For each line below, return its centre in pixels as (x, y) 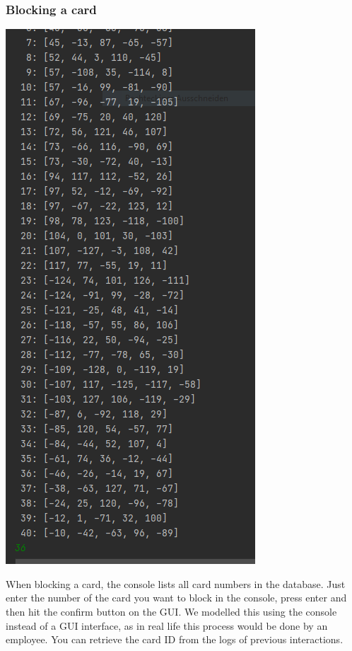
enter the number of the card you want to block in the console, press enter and (176, 598)
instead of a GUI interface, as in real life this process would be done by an (167, 625)
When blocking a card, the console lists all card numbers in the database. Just (176, 583)
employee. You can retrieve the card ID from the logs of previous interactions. (175, 639)
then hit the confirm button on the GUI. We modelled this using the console (171, 611)
